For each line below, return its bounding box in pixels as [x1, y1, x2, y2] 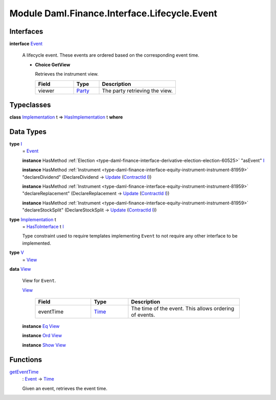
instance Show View [22, 342, 66, 348]
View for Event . [22, 277, 56, 284]
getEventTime [9, 368, 39, 375]
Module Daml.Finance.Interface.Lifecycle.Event [9, 8, 217, 19]
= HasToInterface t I [22, 223, 64, 229]
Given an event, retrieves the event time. [22, 385, 107, 391]
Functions [9, 355, 42, 364]
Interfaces [9, 27, 43, 36]
